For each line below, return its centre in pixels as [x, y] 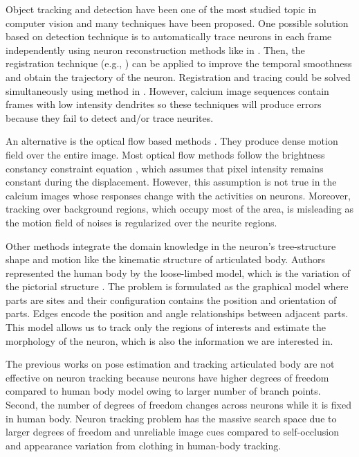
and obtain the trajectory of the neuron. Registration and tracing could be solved [178, 77]
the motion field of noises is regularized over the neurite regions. [141, 222]
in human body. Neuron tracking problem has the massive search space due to [171, 418]
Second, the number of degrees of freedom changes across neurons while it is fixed [178, 405]
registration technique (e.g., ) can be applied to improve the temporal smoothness [179, 63]
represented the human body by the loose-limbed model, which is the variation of [178, 272]
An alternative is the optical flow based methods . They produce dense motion [172, 141]
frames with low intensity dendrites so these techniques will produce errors [164, 104]
